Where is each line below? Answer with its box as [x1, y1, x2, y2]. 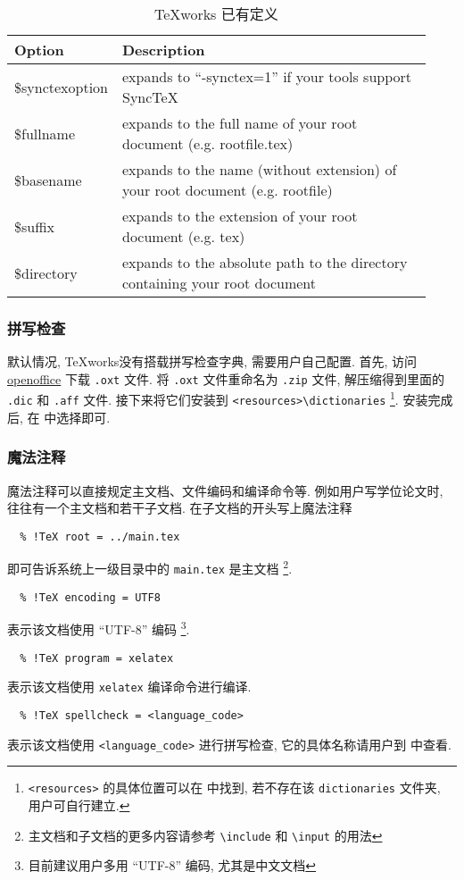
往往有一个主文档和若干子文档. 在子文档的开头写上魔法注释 [7, 499, 352, 517]
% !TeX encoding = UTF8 [20, 591, 161, 604]
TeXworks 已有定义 [153, 4, 278, 24]
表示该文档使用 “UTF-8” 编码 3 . [7, 617, 190, 639]
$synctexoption [14, 76, 108, 97]
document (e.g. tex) [122, 226, 245, 247]
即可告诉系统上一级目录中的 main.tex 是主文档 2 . [7, 557, 293, 578]
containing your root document [122, 272, 317, 293]
